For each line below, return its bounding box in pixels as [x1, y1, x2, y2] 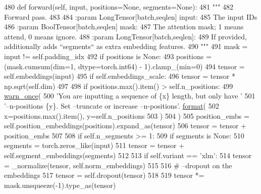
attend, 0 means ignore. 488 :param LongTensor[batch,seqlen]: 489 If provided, [4, 31, 247, 41]
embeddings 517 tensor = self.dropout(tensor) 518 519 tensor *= [4, 170, 204, 180]
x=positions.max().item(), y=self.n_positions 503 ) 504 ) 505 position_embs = [4, 110, 249, 121]
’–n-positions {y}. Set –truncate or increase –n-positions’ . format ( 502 [4, 100, 219, 111]
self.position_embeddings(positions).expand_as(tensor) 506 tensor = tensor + [4, 120, 246, 131]
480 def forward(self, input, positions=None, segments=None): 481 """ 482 [4, 2, 234, 12]
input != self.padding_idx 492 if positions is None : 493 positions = [4, 51, 212, 61]
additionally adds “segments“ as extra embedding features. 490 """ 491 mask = [4, 41, 248, 52]
